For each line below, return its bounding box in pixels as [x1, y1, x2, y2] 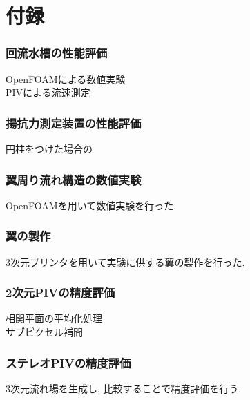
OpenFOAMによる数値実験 [6, 71, 126, 86]
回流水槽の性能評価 [6, 44, 108, 61]
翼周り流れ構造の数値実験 [6, 171, 142, 188]
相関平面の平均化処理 [6, 311, 102, 325]
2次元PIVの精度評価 [6, 284, 115, 301]
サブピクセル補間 [6, 325, 83, 339]
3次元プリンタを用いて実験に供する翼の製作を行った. [6, 254, 245, 269]
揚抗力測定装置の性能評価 [6, 114, 142, 131]
